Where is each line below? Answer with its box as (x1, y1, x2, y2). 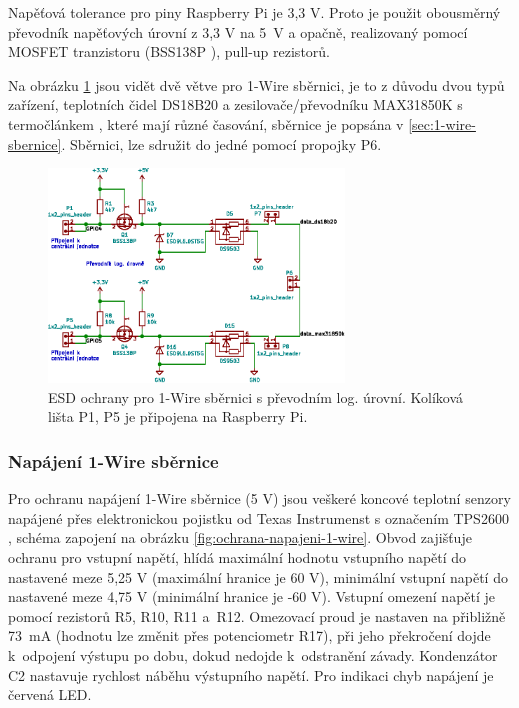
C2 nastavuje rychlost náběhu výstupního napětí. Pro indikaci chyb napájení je (8, 664, 494, 685)
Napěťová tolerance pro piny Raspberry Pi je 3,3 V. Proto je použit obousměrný (8, 2, 501, 22)
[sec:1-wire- (408, 113, 476, 134)
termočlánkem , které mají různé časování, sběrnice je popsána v (8, 113, 404, 134)
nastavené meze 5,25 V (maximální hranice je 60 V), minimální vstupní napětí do (8, 566, 508, 587)
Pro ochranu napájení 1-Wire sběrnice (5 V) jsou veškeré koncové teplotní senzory (8, 488, 511, 509)
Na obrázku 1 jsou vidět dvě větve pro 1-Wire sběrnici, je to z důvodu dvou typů (8, 74, 505, 95)
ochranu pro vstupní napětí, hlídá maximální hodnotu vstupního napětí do (8, 547, 467, 568)
